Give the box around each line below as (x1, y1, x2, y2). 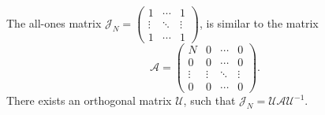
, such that (183, 92, 236, 109)
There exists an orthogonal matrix (6, 92, 172, 109)
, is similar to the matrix (199, 15, 319, 32)
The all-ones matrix (6, 15, 102, 32)
